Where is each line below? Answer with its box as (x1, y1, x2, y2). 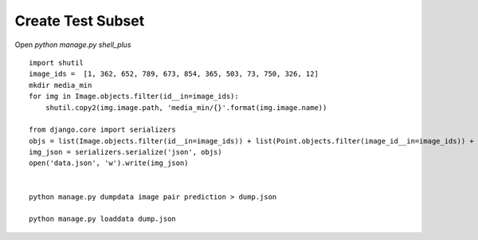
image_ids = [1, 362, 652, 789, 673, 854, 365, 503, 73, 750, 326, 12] (29, 69, 319, 79)
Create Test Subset (14, 12, 145, 30)
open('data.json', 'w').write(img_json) (29, 159, 189, 167)
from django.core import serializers (29, 125, 177, 135)
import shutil (29, 58, 84, 67)
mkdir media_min (29, 81, 92, 89)
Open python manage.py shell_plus (14, 40, 131, 49)
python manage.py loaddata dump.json (29, 214, 177, 223)
